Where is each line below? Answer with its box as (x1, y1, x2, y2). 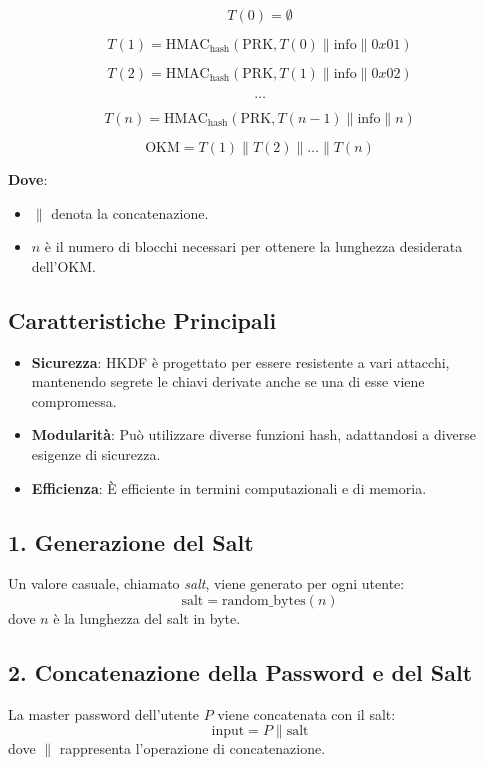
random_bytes (221, 593, 306, 608)
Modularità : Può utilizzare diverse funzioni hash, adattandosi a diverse (31, 424, 476, 445)
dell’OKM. (31, 255, 96, 276)
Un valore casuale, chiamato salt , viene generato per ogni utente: (8, 573, 405, 594)
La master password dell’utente (8, 703, 200, 724)
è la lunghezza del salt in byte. (53, 607, 241, 628)
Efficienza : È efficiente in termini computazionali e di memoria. (31, 477, 427, 498)
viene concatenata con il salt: (217, 703, 396, 724)
